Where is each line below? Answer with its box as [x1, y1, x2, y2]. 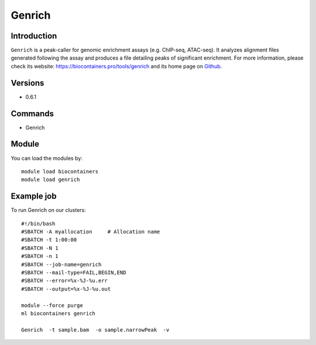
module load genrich [21, 176, 80, 183]
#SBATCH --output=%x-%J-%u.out [21, 285, 111, 292]
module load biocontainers [21, 168, 99, 175]
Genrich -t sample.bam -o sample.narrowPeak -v [21, 326, 170, 333]
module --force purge [21, 302, 83, 309]
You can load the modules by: [11, 155, 83, 162]
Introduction [11, 31, 57, 41]
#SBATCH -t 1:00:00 [21, 236, 77, 243]
